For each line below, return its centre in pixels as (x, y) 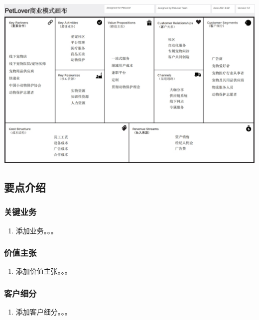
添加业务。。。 (37, 230)
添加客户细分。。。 (44, 312)
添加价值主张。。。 (44, 271)
